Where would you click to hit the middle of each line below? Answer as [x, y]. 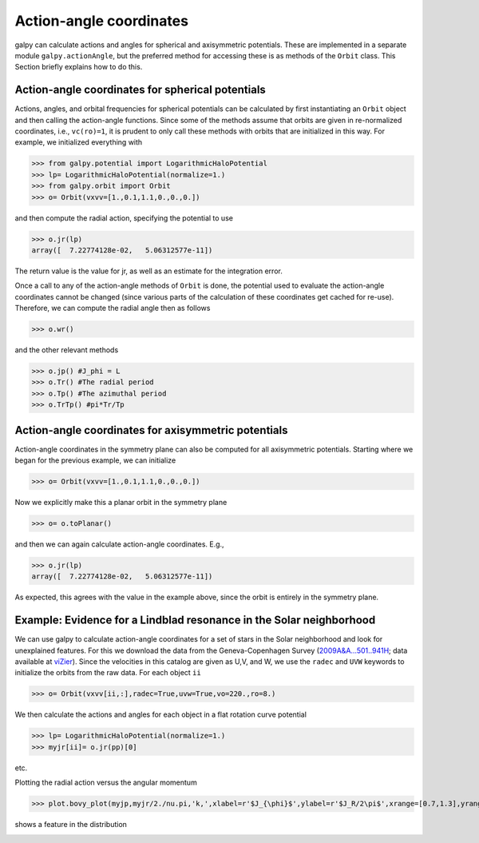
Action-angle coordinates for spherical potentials [141, 90]
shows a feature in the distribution [71, 825]
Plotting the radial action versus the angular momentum [106, 782]
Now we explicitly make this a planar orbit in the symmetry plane [121, 503]
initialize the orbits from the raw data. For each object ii [108, 673]
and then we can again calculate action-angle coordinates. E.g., [119, 544]
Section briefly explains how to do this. [79, 67]
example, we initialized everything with [79, 142]
